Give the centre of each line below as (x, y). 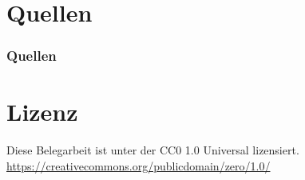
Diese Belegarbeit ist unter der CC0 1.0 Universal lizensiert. (153, 150)
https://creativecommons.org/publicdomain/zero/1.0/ (139, 165)
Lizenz (42, 112)
